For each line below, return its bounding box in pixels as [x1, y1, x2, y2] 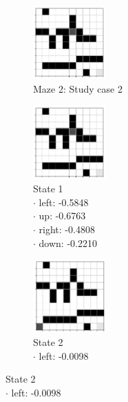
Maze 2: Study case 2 [33, 81, 122, 95]
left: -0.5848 [39, 194, 89, 209]
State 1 [33, 181, 63, 196]
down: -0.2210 [39, 235, 97, 250]
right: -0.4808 [39, 222, 95, 237]
